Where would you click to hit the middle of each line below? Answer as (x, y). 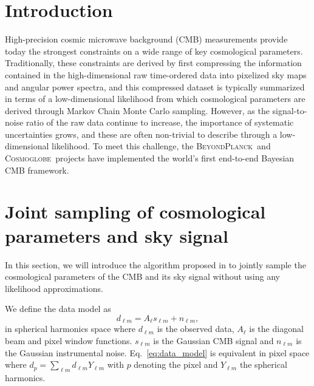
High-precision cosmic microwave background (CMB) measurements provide (146, 39)
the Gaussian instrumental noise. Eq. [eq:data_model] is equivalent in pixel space (157, 352)
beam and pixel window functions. (69, 340)
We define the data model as (58, 309)
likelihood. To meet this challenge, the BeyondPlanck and (161, 146)
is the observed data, (196, 329)
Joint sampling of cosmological (135, 212)
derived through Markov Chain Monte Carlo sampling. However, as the (137, 110)
